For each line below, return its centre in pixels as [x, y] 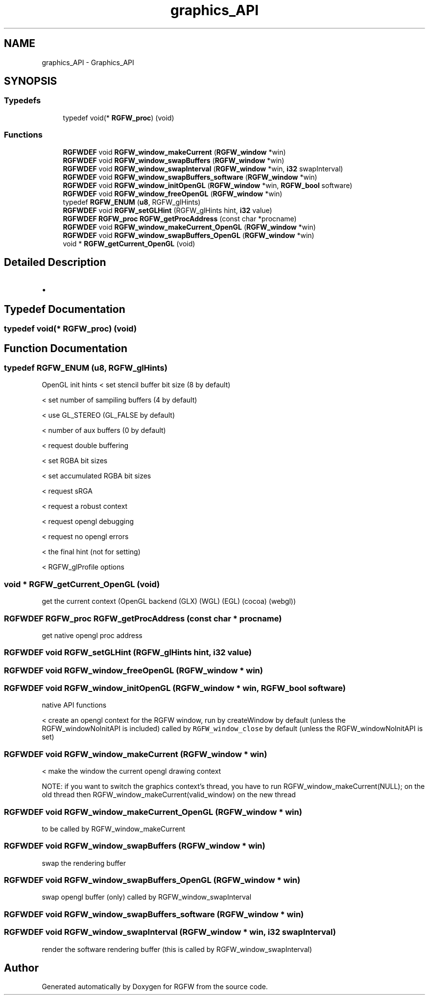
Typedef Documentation [65, 309]
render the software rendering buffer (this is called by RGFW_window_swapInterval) [177, 949]
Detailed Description [55, 262]
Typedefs [23, 101]
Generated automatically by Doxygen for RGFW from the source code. [155, 987]
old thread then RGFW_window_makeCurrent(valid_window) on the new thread [169, 795]
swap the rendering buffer [84, 863]
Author [21, 968]
